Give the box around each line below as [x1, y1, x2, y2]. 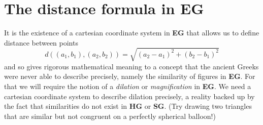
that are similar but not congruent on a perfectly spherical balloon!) [4, 110, 216, 121]
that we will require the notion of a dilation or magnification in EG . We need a [4, 81, 251, 92]
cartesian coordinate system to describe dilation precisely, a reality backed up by [4, 91, 255, 101]
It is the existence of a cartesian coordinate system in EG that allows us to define [4, 27, 259, 38]
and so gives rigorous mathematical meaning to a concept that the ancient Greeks [4, 61, 259, 71]
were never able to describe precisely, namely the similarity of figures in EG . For [4, 71, 255, 81]
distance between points [4, 37, 78, 48]
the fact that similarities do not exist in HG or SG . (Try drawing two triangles [4, 101, 252, 111]
